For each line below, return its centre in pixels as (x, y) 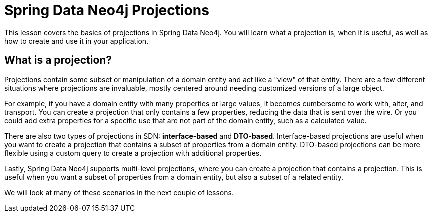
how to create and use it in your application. (76, 41)
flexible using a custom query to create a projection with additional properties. (133, 153)
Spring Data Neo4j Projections (107, 10)
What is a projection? (58, 60)
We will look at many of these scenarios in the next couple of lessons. (119, 192)
